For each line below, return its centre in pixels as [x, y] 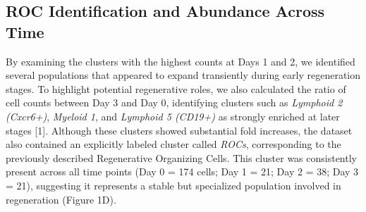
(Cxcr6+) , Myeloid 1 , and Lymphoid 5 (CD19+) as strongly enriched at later [173, 116]
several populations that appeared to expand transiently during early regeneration [183, 75]
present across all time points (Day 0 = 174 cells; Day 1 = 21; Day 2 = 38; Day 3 [182, 172]
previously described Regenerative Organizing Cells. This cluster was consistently [181, 157]
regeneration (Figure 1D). [61, 199]
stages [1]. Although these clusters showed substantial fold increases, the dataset [179, 130]
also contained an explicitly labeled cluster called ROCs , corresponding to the [173, 144]
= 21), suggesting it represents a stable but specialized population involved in [173, 185]
